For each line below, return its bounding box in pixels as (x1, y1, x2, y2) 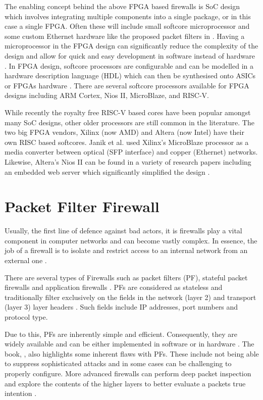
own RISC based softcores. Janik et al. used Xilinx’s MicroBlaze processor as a (5, 136, 249, 147)
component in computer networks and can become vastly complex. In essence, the (5, 235, 257, 245)
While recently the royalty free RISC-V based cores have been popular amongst (5, 107, 251, 117)
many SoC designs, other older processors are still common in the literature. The (5, 117, 254, 127)
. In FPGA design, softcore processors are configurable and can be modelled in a (5, 60, 254, 71)
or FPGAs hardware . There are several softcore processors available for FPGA (5, 80, 249, 90)
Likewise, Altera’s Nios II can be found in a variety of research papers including (5, 156, 251, 167)
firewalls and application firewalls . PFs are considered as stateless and (5, 282, 223, 292)
